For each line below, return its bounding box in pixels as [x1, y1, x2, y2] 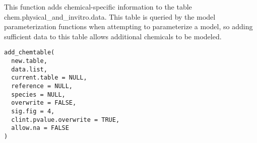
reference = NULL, [11, 83, 73, 90]
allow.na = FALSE [11, 124, 69, 132]
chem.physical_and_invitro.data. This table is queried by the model [4, 11, 216, 22]
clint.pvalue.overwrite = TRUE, [11, 116, 120, 123]
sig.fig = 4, [11, 107, 55, 115]
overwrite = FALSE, [11, 99, 77, 107]
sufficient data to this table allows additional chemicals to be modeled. [4, 31, 222, 41]
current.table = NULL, [11, 74, 87, 82]
